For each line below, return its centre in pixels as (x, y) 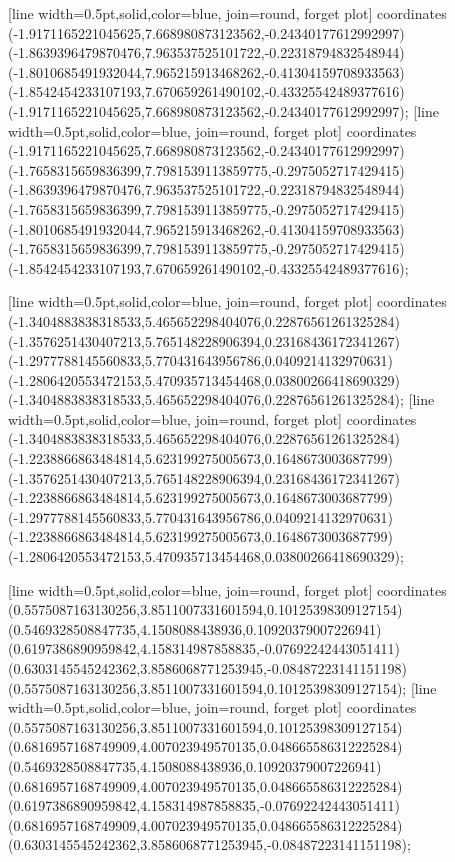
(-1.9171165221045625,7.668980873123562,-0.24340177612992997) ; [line (223, 110)
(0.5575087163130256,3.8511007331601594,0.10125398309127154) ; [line (222, 687)
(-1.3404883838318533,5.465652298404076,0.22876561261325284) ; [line (221, 399)
